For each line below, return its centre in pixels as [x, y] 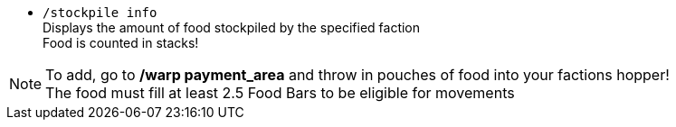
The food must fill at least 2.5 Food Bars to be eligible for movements [280, 93]
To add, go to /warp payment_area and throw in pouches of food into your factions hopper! [357, 75]
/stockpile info [100, 13]
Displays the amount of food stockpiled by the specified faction [232, 27]
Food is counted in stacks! [121, 43]
